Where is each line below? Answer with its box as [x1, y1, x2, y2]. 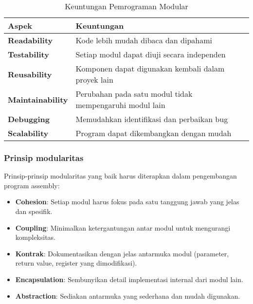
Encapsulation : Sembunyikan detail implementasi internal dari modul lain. [15, 274, 243, 284]
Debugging [8, 113, 50, 125]
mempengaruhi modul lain [75, 99, 165, 110]
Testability [8, 49, 49, 60]
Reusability [8, 68, 52, 80]
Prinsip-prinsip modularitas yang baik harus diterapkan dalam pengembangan [4, 171, 237, 181]
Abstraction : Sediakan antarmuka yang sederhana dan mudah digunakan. [15, 290, 240, 301]
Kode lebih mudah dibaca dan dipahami [75, 35, 212, 46]
